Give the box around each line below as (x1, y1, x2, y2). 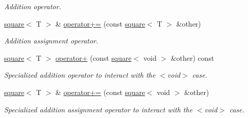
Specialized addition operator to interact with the (4, 69, 156, 80)
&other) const (170, 52, 214, 63)
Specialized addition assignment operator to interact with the (4, 104, 193, 114)
